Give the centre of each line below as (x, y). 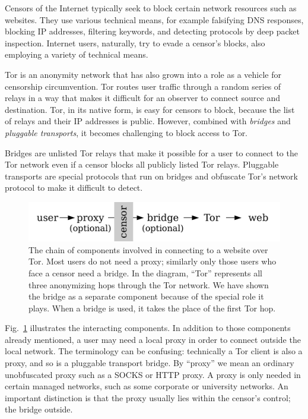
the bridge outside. (39, 409)
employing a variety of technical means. (77, 54)
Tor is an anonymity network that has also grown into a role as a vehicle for (143, 74)
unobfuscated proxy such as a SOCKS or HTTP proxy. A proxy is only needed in (153, 374)
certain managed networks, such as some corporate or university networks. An (147, 386)
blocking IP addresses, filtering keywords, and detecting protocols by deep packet (152, 31)
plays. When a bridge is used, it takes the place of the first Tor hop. (152, 308)
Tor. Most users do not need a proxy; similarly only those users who (153, 261)
